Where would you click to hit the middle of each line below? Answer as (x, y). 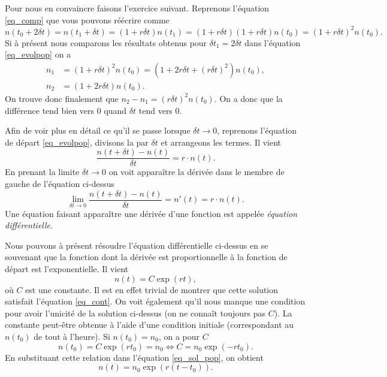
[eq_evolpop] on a (38, 54)
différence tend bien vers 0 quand (66, 110)
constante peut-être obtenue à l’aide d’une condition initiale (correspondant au (149, 325)
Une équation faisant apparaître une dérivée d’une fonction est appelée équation (151, 213)
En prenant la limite (42, 172)
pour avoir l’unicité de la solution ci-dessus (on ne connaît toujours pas (135, 313)
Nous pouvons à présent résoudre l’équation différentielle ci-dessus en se (137, 245)
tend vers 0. (160, 110)
